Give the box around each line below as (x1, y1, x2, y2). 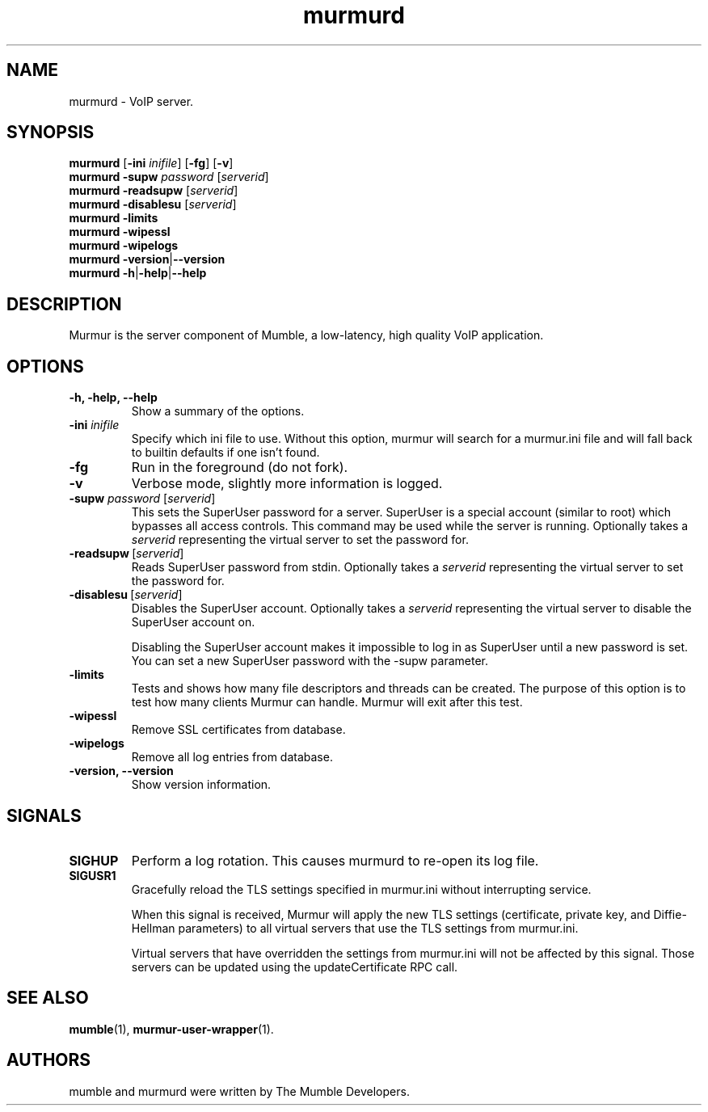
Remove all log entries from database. (131, 750, 333, 764)
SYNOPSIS (6, 122, 95, 143)
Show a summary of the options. (131, 404, 305, 419)
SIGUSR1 (69, 868, 116, 882)
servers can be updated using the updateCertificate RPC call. (131, 959, 458, 974)
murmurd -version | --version (69, 252, 225, 267)
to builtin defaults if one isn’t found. (131, 445, 320, 460)
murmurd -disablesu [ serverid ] (69, 197, 237, 212)
